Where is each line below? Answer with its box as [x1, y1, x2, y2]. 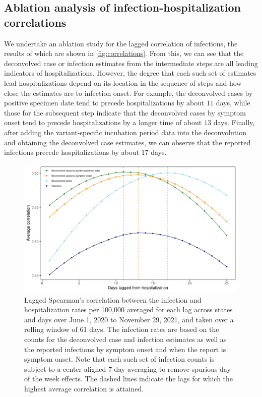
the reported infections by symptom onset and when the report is [24, 344, 226, 354]
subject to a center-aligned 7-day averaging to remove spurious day [24, 363, 231, 374]
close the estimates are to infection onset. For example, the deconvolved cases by [4, 87, 253, 98]
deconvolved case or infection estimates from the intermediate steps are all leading [4, 58, 258, 68]
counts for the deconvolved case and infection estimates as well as [24, 333, 227, 344]
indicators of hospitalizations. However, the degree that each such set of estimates [4, 68, 256, 78]
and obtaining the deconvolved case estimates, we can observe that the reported [4, 137, 251, 147]
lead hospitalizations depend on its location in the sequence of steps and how [4, 77, 242, 88]
